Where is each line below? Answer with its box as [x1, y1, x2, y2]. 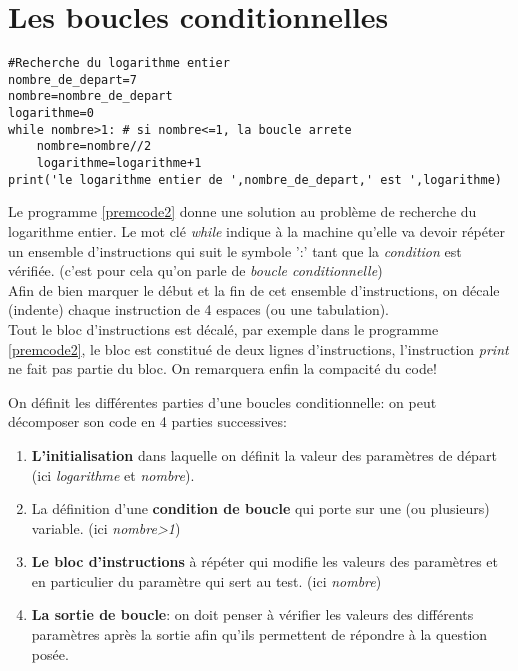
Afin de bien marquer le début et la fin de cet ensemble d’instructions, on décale [8, 279, 500, 300]
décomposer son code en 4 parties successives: [8, 411, 287, 432]
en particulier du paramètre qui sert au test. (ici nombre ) [31, 570, 382, 591]
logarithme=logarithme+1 [36, 156, 202, 171]
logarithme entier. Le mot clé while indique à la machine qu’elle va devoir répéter [8, 220, 506, 241]
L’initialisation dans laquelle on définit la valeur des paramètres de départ [31, 444, 497, 465]
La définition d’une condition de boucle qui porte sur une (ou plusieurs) [31, 498, 490, 519]
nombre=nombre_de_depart [8, 89, 173, 104]
